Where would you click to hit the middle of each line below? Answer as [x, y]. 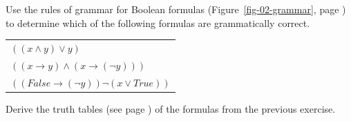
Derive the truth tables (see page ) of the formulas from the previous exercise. [171, 108]
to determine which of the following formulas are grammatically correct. [158, 22]
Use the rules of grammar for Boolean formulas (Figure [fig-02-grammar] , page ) [176, 9]
